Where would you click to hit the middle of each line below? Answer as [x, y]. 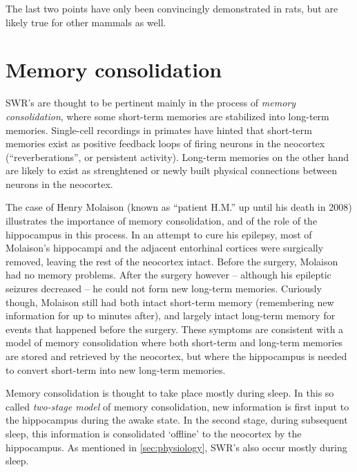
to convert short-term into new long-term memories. [116, 369]
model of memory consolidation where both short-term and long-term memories [174, 342]
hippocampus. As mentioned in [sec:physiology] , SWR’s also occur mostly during [176, 447]
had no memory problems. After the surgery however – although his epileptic [168, 275]
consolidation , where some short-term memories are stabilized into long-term [167, 116]
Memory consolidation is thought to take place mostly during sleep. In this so [170, 393]
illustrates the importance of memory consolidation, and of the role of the [162, 221]
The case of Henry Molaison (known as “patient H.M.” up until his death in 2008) [179, 207]
